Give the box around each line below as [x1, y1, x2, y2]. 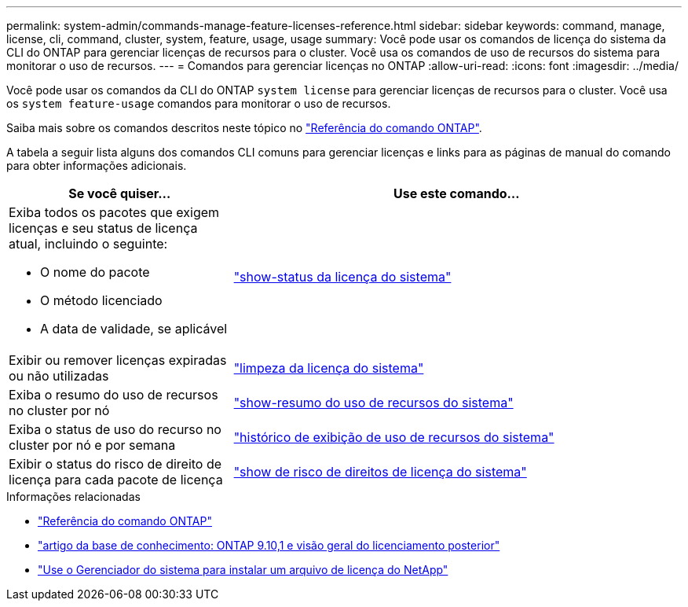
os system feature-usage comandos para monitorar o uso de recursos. [6, 97, 391, 110]
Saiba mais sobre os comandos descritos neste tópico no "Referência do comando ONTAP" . [6, 121, 482, 134]
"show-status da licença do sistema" [233, 269, 452, 285]
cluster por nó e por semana [9, 437, 176, 453]
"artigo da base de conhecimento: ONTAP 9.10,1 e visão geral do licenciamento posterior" [38, 539, 500, 552]
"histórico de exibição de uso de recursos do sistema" [233, 429, 554, 445]
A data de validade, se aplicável [40, 321, 228, 337]
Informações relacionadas [6, 490, 141, 503]
